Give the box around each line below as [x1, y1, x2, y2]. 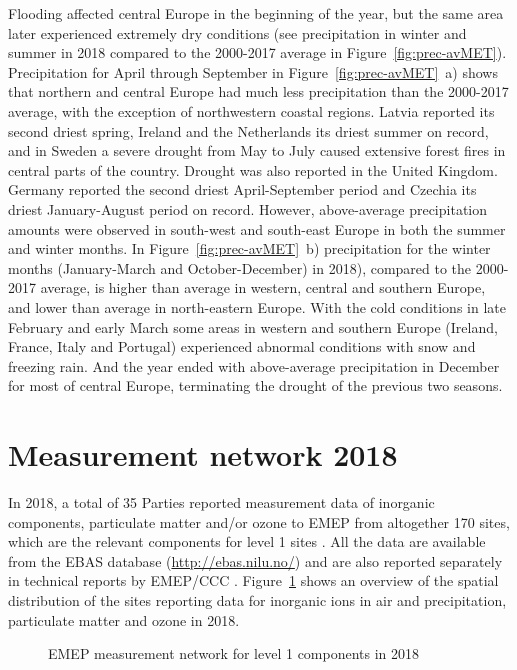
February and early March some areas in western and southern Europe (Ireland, [8, 316, 498, 337]
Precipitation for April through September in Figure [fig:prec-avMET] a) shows [8, 61, 498, 82]
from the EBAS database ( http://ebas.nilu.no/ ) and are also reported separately [8, 550, 503, 571]
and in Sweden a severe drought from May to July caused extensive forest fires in [8, 140, 506, 161]
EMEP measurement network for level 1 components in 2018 [48, 643, 420, 664]
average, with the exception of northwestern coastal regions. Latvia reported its [8, 100, 495, 121]
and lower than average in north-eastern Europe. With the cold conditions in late [8, 296, 506, 317]
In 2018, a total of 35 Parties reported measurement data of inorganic [8, 492, 435, 512]
